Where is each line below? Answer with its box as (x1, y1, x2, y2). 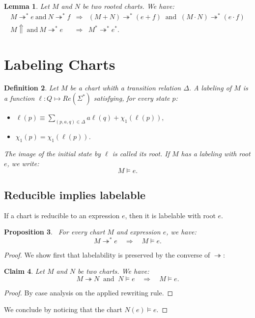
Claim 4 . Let (4, 266, 45, 276)
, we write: (7, 158, 39, 168)
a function (4, 93, 35, 103)
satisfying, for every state (93, 93, 170, 103)
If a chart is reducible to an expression (4, 210, 120, 220)
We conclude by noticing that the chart (4, 304, 122, 314)
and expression (116, 227, 161, 237)
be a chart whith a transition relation (70, 82, 181, 92)
